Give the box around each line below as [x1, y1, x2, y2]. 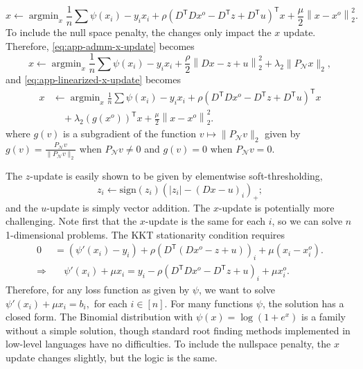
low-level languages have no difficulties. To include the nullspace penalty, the [6, 336, 331, 351]
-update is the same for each [145, 214, 266, 228]
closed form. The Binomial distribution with [6, 309, 193, 324]
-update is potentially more [218, 200, 335, 214]
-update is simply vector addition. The [46, 200, 211, 214]
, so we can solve [272, 214, 343, 228]
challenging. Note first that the [6, 214, 137, 228]
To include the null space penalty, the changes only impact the [6, 25, 272, 40]
